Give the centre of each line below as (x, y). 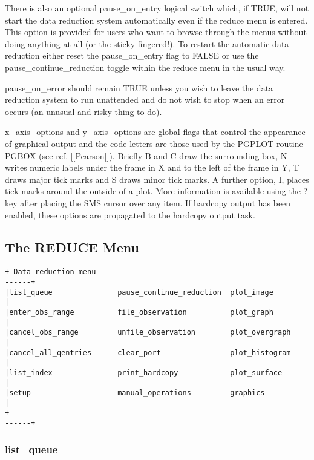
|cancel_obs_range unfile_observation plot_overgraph (148, 333)
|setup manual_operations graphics (135, 393)
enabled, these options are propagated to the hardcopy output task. (130, 215)
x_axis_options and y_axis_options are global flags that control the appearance (155, 132)
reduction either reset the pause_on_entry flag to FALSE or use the (132, 55)
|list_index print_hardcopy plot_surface (144, 373)
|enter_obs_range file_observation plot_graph (139, 312)
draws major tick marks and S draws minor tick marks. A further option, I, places (157, 179)
